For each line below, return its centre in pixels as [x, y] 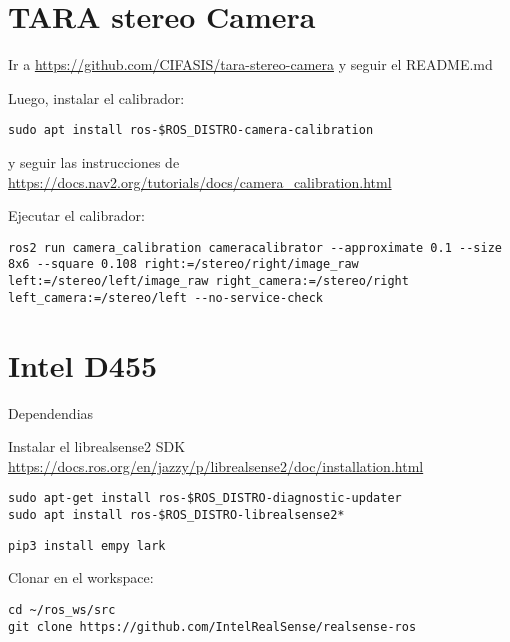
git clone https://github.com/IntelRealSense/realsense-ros [212, 626]
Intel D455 [83, 364]
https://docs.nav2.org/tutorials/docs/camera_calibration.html [200, 181]
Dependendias [51, 412]
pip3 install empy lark [87, 545]
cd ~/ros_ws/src [62, 609]
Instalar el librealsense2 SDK [97, 446]
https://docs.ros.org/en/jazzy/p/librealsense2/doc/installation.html [216, 465]
